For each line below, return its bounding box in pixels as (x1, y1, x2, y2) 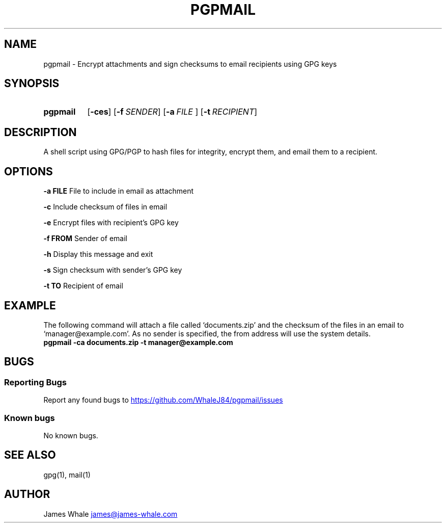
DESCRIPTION (4, 125, 77, 139)
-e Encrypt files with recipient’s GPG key (43, 218, 179, 227)
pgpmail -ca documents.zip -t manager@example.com (43, 337, 233, 347)
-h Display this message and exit (43, 250, 153, 259)
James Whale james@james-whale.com (43, 509, 178, 518)
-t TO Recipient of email (43, 281, 123, 291)
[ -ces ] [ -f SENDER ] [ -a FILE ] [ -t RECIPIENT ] (87, 107, 258, 117)
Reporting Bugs (4, 377, 67, 387)
